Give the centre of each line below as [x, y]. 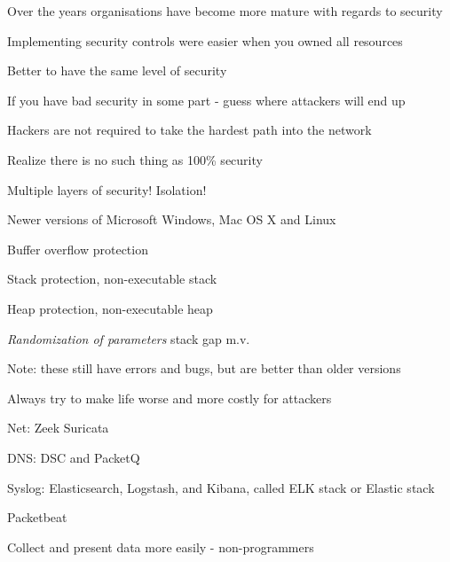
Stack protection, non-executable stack [112, 279]
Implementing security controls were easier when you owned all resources [205, 40]
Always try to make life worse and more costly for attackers [170, 398]
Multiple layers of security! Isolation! [107, 189]
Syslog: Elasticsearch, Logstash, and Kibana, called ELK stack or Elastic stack [221, 487]
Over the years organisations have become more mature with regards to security [225, 11]
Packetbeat [37, 517]
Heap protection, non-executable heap [110, 308]
